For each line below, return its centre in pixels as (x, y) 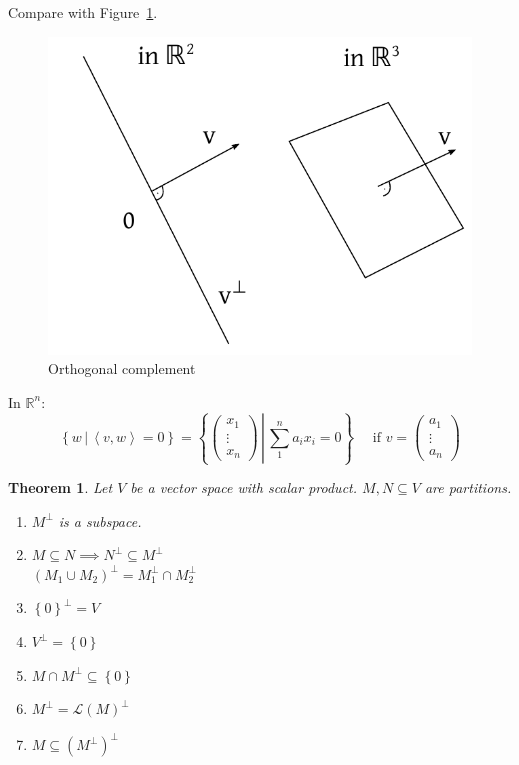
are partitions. (468, 487)
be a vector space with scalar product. (244, 487)
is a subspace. (100, 520)
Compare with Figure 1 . (83, 12)
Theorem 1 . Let (60, 487)
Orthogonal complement (122, 368)
